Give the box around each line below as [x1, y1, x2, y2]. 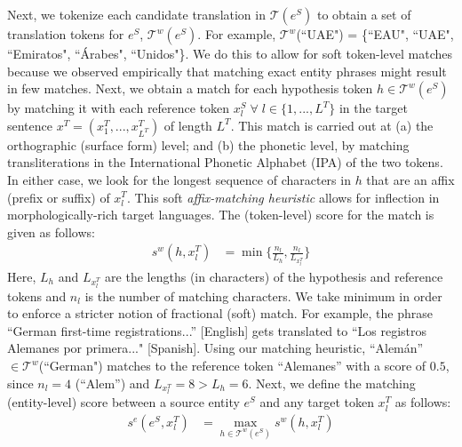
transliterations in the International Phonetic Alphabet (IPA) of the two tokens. [7, 153, 443, 172]
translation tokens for [7, 25, 124, 43]
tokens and [7, 286, 67, 305]
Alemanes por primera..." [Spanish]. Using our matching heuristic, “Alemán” [7, 339, 424, 357]
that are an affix [366, 170, 455, 188]
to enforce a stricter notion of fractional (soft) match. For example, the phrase [7, 304, 433, 323]
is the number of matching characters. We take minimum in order [84, 286, 442, 305]
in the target [339, 99, 408, 117]
